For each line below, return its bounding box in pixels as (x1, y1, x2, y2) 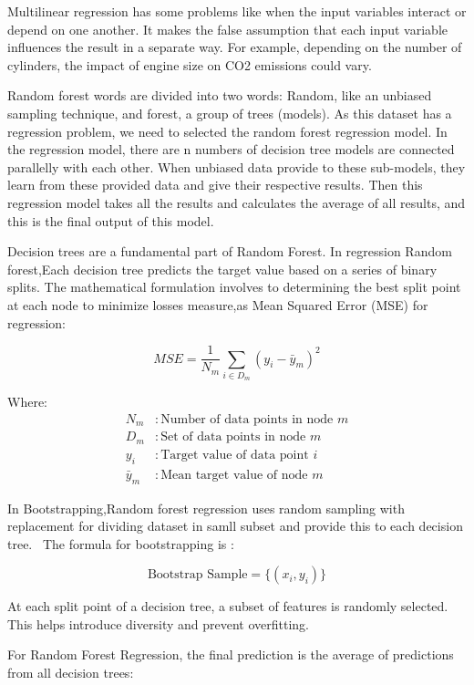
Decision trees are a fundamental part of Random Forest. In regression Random (7, 242, 452, 261)
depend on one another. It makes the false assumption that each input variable (7, 19, 448, 38)
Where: (7, 392, 47, 411)
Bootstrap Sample (147, 568, 248, 582)
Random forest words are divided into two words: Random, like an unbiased (7, 86, 432, 105)
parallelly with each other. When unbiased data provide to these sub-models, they (7, 157, 466, 176)
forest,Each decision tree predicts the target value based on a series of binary (7, 259, 438, 278)
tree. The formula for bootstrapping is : (7, 534, 234, 553)
